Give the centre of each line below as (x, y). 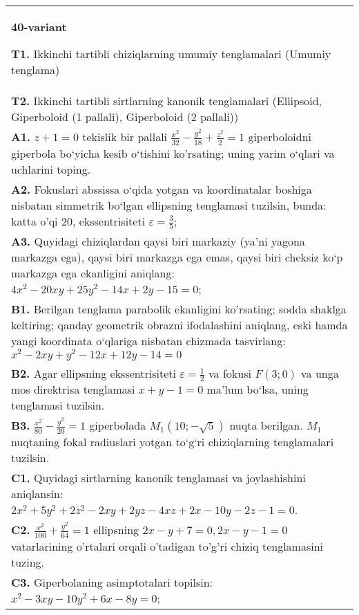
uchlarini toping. (51, 169)
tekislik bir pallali (125, 137)
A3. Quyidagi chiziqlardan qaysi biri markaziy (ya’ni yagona (158, 241)
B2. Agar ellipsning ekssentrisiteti (94, 373)
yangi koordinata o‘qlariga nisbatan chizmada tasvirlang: (148, 341)
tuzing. (28, 562)
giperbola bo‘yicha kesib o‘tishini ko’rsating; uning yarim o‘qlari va (173, 153)
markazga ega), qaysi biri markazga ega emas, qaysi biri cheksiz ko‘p (177, 257)
